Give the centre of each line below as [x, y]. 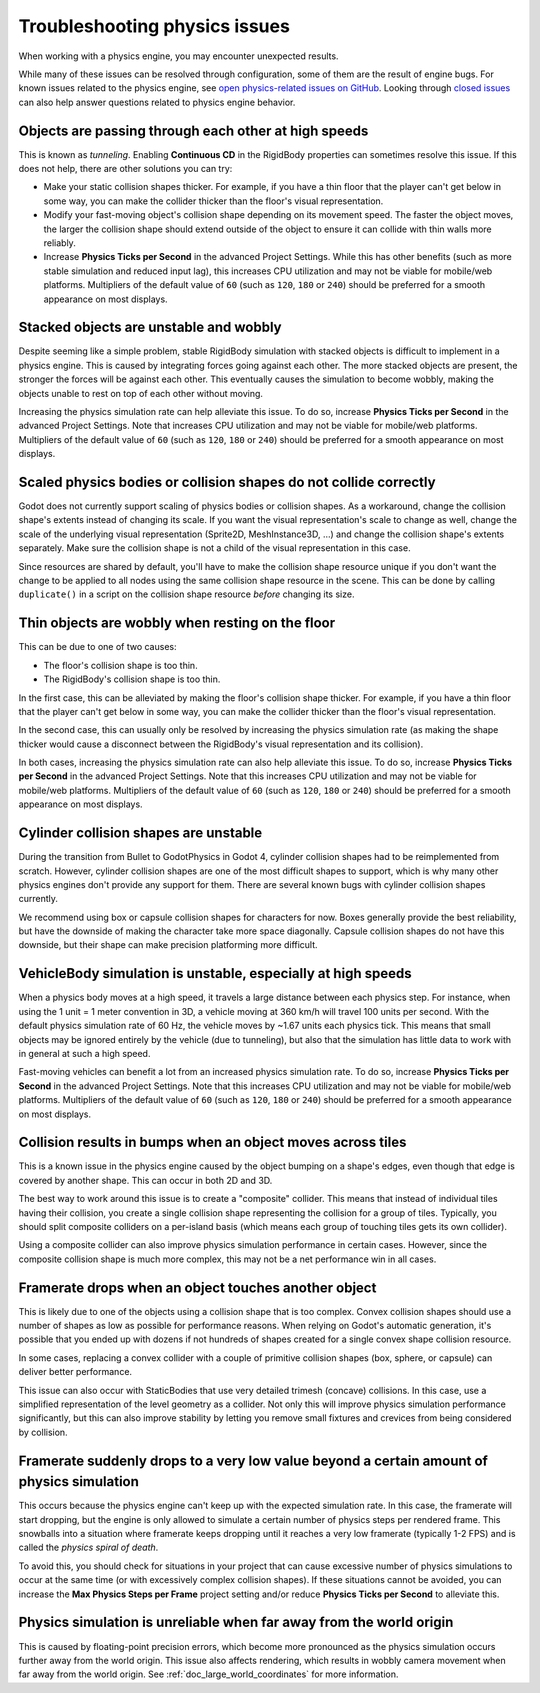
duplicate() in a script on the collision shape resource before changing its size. [186, 594]
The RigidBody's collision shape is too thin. [132, 679]
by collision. [43, 1432]
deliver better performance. [75, 1372]
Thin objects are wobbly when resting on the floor [176, 623]
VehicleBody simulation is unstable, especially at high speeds [215, 973]
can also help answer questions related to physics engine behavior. [157, 102]
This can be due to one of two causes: [97, 647]
